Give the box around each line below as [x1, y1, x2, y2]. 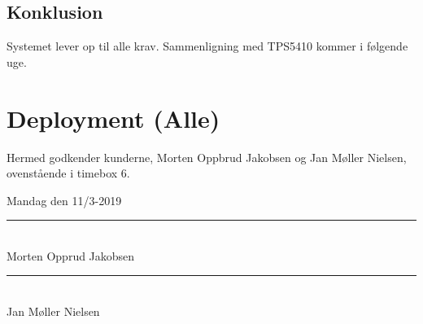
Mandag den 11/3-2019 [7, 191, 122, 208]
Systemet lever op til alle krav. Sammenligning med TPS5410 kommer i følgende [7, 37, 408, 55]
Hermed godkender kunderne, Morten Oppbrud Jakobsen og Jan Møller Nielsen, [7, 148, 407, 165]
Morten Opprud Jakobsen [7, 247, 135, 264]
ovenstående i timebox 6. [7, 164, 130, 182]
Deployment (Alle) [7, 101, 220, 134]
